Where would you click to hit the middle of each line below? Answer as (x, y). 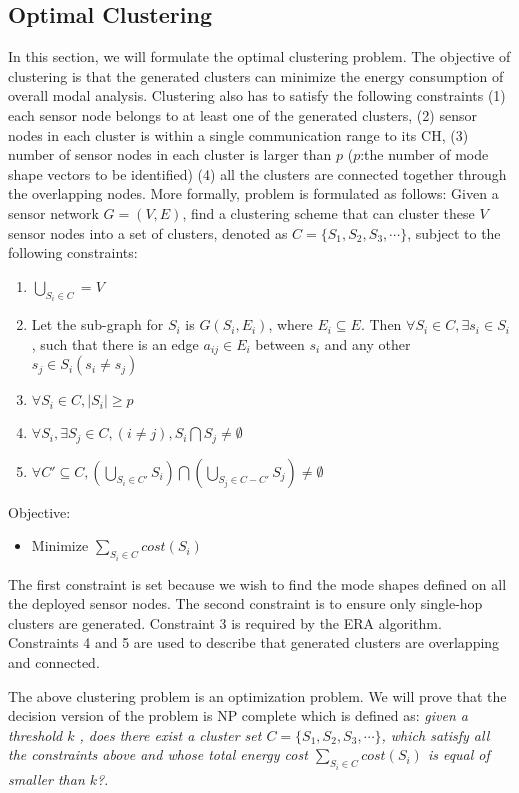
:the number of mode (424, 154)
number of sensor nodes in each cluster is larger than (170, 154)
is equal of (458, 754)
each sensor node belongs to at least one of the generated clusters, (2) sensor (242, 114)
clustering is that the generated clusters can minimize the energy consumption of (256, 75)
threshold (35, 734)
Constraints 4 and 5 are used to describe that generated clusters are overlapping (254, 642)
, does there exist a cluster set (170, 734)
